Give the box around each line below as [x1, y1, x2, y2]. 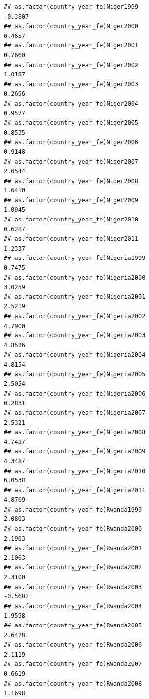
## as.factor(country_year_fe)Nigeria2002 [4, 313, 146, 320]
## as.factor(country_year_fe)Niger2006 [4, 139, 139, 146]
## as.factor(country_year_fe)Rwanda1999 [4, 506, 142, 513]
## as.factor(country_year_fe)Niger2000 [4, 23, 139, 30]
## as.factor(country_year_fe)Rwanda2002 [4, 564, 142, 571]
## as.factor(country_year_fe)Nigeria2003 [4, 332, 146, 339]
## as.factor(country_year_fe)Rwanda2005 [4, 622, 142, 629]
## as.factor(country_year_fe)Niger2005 [4, 119, 139, 127]
